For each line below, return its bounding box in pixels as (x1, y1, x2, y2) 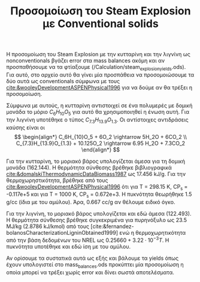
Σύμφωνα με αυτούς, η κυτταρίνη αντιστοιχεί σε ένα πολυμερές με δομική (6, 102, 193, 109)
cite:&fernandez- (92, 223, 135, 230)
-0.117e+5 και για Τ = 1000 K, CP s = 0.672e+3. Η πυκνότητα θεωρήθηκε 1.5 (6, 190, 192, 199)
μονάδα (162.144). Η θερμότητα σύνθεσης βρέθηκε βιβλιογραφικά (6, 163, 172, 171)
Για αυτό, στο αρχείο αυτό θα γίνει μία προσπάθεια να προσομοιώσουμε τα (6, 71, 195, 78)
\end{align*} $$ (81, 145, 120, 153)
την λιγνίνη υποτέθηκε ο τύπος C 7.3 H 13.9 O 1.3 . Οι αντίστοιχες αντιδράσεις (6, 116, 189, 125)
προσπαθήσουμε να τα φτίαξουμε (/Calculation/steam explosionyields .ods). (6, 63, 186, 72)
